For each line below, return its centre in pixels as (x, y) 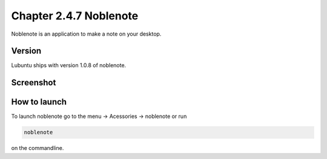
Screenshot (34, 83)
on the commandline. (38, 148)
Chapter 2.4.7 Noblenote (75, 16)
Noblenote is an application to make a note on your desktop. (86, 34)
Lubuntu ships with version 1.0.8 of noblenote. (69, 65)
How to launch (39, 102)
